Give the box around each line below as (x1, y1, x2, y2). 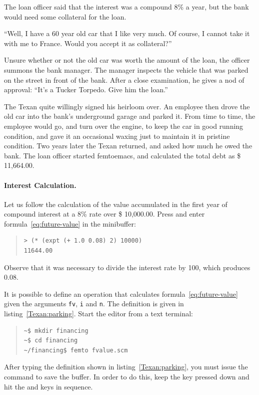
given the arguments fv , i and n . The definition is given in (4, 298, 184, 309)
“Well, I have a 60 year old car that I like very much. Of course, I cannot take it (4, 28, 250, 39)
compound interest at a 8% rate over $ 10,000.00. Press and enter (4, 209, 205, 219)
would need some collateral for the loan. (4, 11, 126, 22)
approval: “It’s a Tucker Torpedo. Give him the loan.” (4, 84, 168, 95)
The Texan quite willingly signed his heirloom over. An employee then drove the (4, 101, 250, 111)
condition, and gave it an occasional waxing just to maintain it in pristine (4, 130, 230, 141)
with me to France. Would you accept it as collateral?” (4, 38, 172, 48)
